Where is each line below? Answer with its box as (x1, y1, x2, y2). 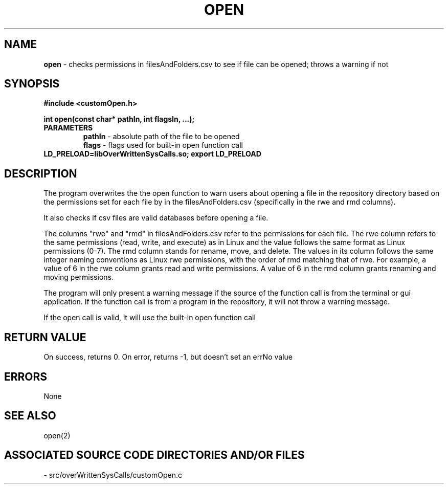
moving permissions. (43, 273, 114, 282)
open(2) (43, 431, 71, 440)
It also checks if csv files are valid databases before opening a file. (43, 213, 268, 223)
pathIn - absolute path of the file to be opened (83, 132, 240, 141)
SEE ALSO (4, 409, 56, 423)
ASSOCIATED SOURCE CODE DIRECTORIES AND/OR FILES (4, 449, 305, 462)
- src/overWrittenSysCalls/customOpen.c (43, 470, 183, 479)
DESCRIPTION (4, 167, 77, 180)
